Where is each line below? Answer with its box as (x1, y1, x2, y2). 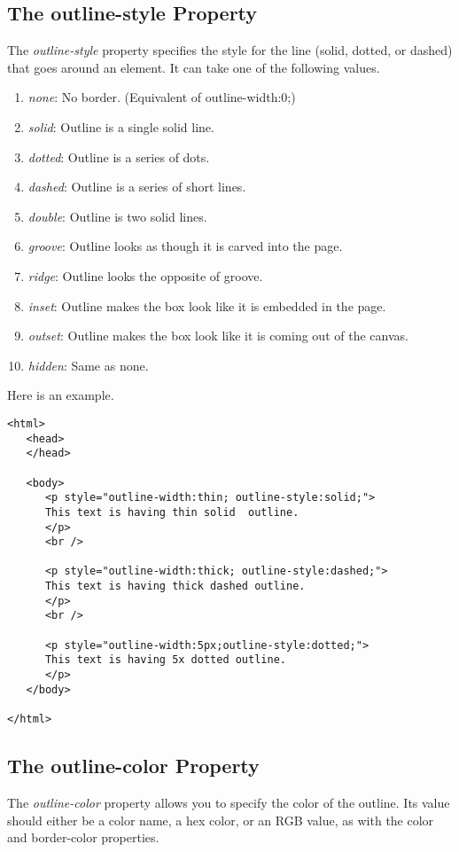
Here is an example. (7, 386, 114, 404)
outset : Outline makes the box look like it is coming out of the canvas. (27, 326, 408, 345)
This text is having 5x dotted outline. (44, 653, 286, 667)
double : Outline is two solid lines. (27, 207, 207, 225)
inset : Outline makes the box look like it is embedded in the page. (27, 296, 386, 315)
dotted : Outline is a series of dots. (27, 147, 210, 166)
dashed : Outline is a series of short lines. (27, 177, 246, 196)
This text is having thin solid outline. (44, 505, 300, 519)
